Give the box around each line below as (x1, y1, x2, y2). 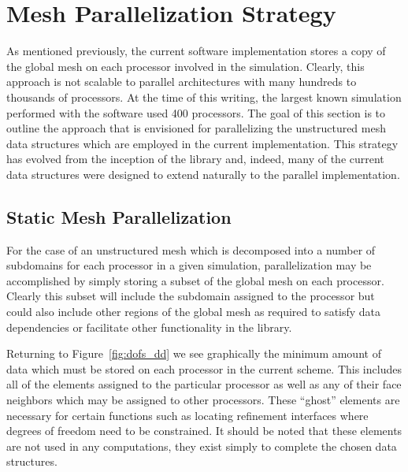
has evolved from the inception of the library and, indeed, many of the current (6, 151, 384, 167)
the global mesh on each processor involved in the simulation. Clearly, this (6, 58, 365, 74)
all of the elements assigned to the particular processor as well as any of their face (6, 376, 402, 392)
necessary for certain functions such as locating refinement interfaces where (6, 407, 369, 423)
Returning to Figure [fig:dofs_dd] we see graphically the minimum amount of (6, 345, 381, 362)
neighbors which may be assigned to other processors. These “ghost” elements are (6, 392, 400, 408)
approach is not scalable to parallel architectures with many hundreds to (6, 73, 357, 90)
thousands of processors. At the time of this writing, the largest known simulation (6, 88, 402, 105)
